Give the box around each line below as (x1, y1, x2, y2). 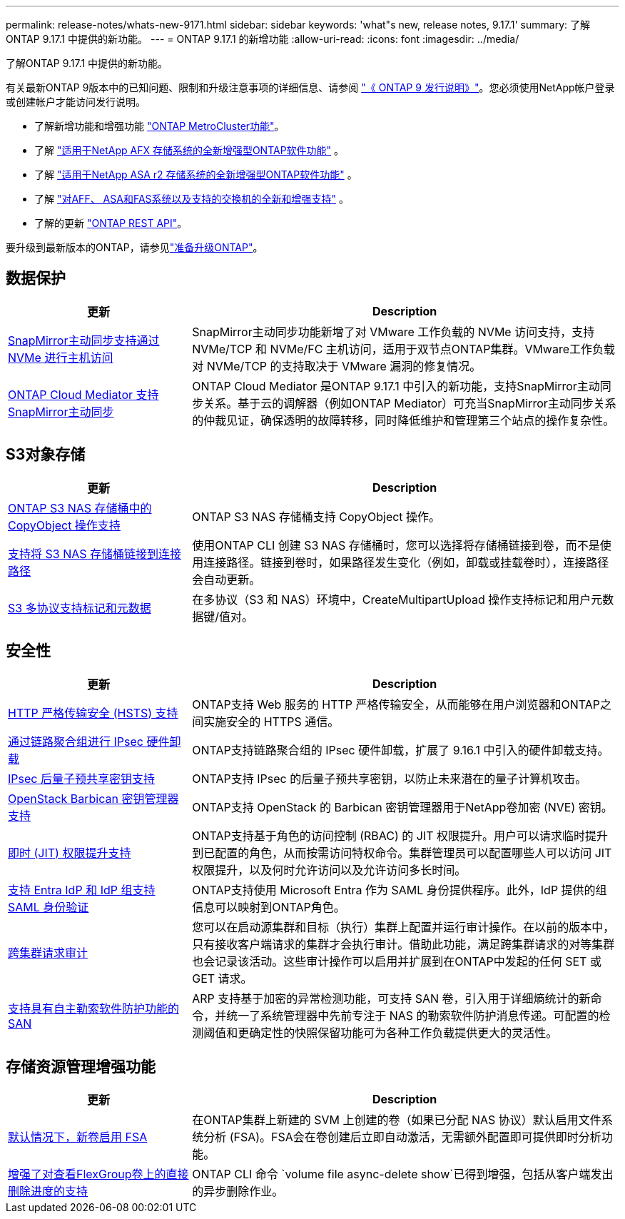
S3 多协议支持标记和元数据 (8, 600, 151, 615)
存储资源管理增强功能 (6, 1057, 156, 1076)
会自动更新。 (192, 572, 261, 587)
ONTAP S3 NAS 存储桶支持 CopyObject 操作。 (192, 509, 441, 524)
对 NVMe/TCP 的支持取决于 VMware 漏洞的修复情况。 (192, 358, 482, 373)
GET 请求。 (192, 971, 253, 986)
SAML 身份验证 (8, 899, 89, 914)
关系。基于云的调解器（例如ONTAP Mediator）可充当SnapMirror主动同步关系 (203, 395, 616, 410)
